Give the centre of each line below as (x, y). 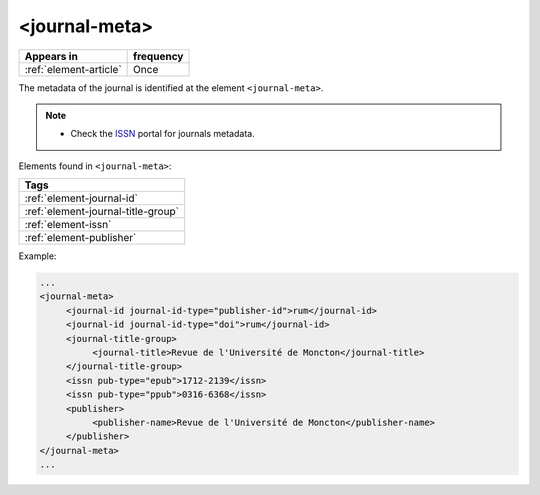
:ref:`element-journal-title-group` (102, 212)
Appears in (51, 56)
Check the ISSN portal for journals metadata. (162, 134)
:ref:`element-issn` (68, 225)
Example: (37, 256)
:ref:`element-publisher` (80, 238)
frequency (158, 56)
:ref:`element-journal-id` (81, 198)
